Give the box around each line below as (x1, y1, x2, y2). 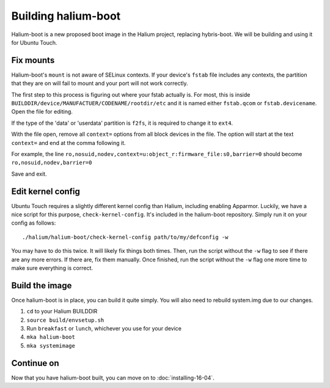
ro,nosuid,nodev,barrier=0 (11, 159, 92, 166)
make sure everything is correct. (11, 264, 94, 272)
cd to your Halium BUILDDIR (26, 308, 98, 315)
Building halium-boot (11, 9, 121, 23)
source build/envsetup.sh (26, 316, 105, 324)
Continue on (11, 358, 59, 368)
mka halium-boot (26, 334, 76, 341)
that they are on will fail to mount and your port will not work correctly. (11, 80, 188, 87)
